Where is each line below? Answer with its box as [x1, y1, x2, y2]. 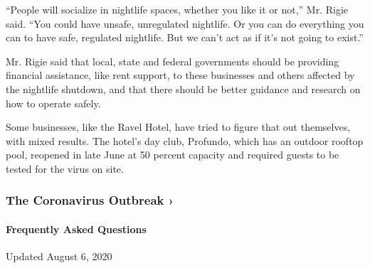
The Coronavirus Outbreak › [6, 191, 174, 209]
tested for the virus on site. [6, 161, 124, 176]
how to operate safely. [6, 95, 101, 110]
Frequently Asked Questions [6, 221, 147, 236]
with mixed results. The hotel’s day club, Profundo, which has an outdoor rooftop [6, 133, 364, 148]
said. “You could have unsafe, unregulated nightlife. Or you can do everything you [6, 16, 364, 31]
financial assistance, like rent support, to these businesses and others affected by [6, 68, 355, 82]
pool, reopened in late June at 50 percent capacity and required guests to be [6, 147, 339, 162]
